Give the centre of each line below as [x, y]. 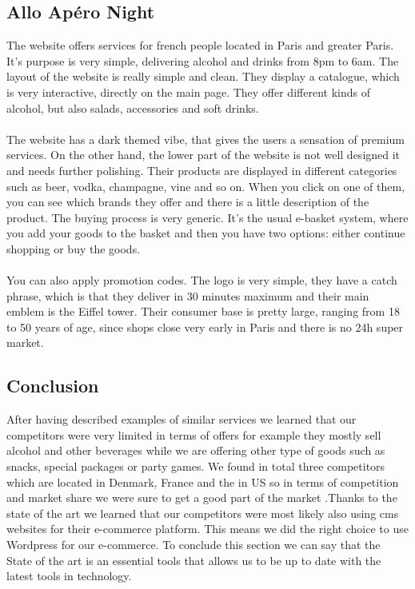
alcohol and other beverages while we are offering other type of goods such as [196, 450]
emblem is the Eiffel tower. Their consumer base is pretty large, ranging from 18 [203, 311]
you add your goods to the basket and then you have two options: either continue [206, 233]
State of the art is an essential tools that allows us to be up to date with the [194, 560]
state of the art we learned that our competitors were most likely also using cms [203, 513]
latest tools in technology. [69, 576]
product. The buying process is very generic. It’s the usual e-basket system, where [207, 217]
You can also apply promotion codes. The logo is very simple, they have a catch [202, 280]
